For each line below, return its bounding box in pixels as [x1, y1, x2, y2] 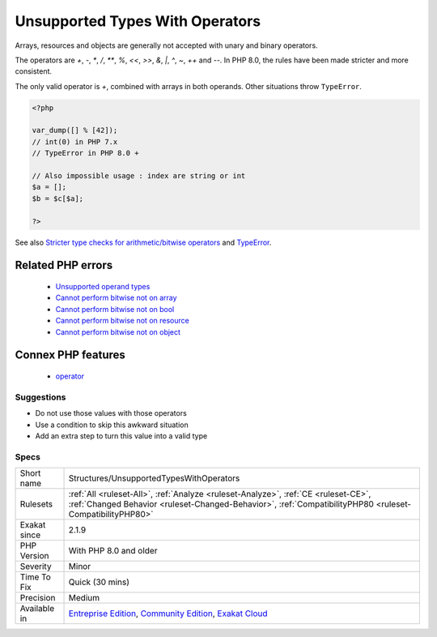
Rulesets [19, 498, 53, 510]
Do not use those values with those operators [35, 408, 188, 418]
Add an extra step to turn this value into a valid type [35, 430, 208, 441]
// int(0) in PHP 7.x [32, 137, 118, 146]
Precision [19, 592, 56, 604]
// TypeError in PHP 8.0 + [32, 148, 139, 158]
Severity [19, 561, 52, 572]
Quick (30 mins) [68, 576, 129, 588]
